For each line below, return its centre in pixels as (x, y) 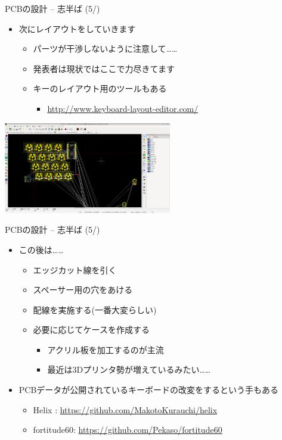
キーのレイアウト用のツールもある (100, 88)
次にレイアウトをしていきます (77, 28)
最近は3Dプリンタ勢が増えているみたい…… (129, 369)
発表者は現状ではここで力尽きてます (104, 68)
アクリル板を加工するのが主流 (106, 349)
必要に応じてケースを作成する (91, 330)
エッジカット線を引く (75, 269)
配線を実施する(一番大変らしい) (95, 309)
